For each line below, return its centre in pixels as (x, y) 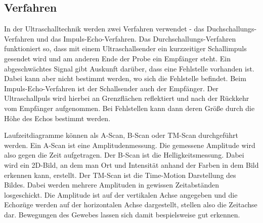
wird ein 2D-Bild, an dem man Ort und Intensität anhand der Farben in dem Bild (131, 164)
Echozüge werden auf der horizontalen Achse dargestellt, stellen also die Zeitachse (131, 205)
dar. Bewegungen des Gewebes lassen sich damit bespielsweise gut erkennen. (122, 214)
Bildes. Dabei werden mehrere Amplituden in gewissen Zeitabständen (112, 185)
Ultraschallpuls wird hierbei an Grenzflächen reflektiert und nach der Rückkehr (127, 98)
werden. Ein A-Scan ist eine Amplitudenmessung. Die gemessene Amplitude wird (130, 145)
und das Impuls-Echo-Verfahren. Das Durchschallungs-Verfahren (136, 38)
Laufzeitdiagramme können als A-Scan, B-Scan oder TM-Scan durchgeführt (121, 135)
